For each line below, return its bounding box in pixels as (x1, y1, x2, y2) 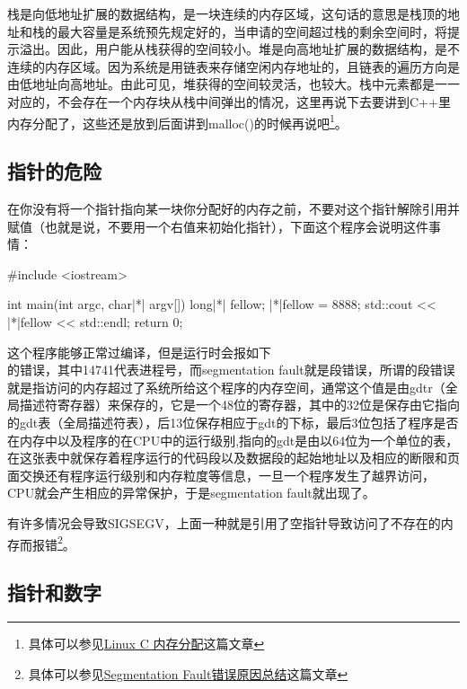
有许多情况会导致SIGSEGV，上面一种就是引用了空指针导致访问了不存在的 (7, 513, 441, 532)
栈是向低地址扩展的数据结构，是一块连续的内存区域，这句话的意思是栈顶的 (7, 4, 447, 22)
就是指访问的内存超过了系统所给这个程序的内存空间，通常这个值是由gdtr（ (7, 377, 445, 396)
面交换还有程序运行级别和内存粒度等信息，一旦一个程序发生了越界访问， (7, 465, 435, 484)
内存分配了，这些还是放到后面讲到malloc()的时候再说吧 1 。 (7, 110, 348, 132)
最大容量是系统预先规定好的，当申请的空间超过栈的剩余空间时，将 (57, 22, 447, 40)
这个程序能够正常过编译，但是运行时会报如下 (7, 342, 271, 361)
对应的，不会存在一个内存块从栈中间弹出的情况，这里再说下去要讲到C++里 (7, 92, 451, 110)
